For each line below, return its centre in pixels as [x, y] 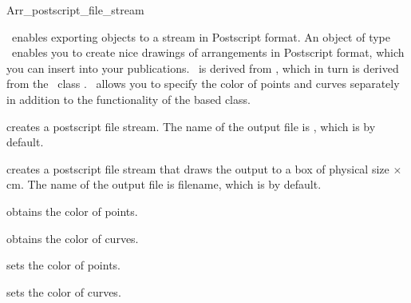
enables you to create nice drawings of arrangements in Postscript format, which [208, 52]
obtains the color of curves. [73, 238]
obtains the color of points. [72, 211]
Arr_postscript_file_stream [75, 10]
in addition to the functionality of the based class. [128, 99]
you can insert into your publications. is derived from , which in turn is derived [203, 68]
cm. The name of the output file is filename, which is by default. [164, 184]
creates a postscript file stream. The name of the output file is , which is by [191, 126]
